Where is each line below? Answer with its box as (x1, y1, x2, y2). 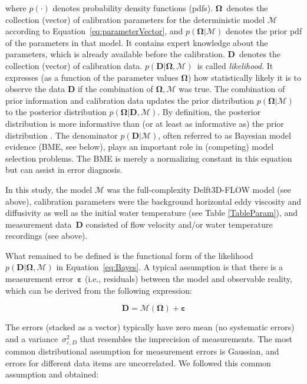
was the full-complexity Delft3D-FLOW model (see (107, 183, 291, 195)
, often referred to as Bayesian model (158, 129, 291, 141)
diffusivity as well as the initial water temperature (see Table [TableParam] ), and (5, 206, 298, 219)
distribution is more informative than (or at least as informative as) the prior (5, 117, 284, 129)
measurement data (5, 218, 72, 230)
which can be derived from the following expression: (5, 284, 192, 296)
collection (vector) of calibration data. (5, 59, 143, 71)
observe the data (5, 83, 65, 95)
